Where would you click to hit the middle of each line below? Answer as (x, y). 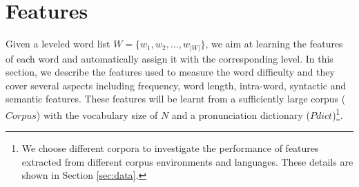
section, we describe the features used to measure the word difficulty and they (170, 72)
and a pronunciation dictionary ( (241, 114)
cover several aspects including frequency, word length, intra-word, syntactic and (176, 85)
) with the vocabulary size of (97, 114)
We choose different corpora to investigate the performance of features (170, 148)
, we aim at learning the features (274, 44)
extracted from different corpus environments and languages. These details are (187, 161)
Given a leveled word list (58, 44)
